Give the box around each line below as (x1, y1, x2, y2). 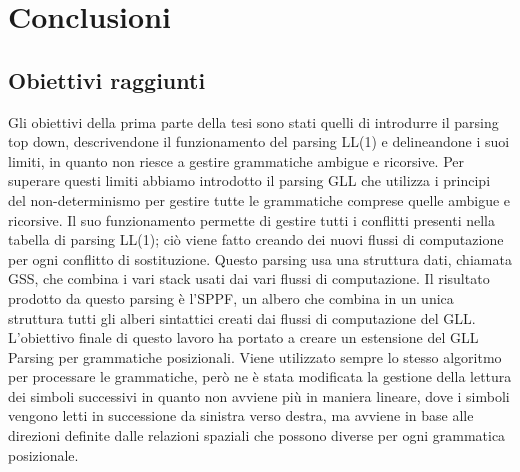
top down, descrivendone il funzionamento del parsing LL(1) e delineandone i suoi (8, 131, 510, 152)
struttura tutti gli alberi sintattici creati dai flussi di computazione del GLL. (8, 307, 476, 328)
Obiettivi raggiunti (8, 64, 206, 95)
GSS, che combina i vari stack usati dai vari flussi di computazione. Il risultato (8, 268, 490, 289)
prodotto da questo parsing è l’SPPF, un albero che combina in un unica (8, 287, 454, 308)
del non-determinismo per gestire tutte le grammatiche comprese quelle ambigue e (8, 189, 511, 210)
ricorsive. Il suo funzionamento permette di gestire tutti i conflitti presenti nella (8, 209, 496, 230)
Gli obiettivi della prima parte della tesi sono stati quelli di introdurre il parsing (8, 111, 499, 132)
